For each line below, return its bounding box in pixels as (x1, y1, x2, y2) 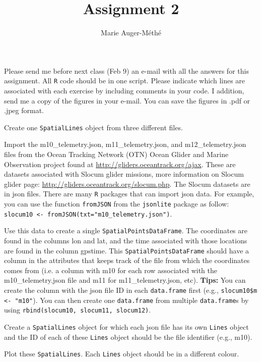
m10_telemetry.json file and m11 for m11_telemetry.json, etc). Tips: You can (4, 275, 246, 285)
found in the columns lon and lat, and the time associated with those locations (4, 235, 247, 245)
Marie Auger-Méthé (101, 27, 161, 38)
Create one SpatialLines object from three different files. (4, 122, 183, 132)
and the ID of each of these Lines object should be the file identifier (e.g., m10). (4, 331, 252, 342)
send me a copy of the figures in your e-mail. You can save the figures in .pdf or (4, 95, 250, 106)
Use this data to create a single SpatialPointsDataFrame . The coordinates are (4, 225, 247, 236)
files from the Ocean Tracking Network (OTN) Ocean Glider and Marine (4, 149, 229, 159)
